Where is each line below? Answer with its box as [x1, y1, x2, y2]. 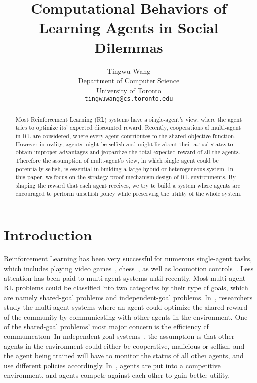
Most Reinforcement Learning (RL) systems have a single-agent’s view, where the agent [15, 115, 242, 123]
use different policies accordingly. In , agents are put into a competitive [4, 360, 221, 370]
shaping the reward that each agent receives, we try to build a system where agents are [15, 181, 241, 189]
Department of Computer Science [78, 75, 180, 86]
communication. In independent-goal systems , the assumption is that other [4, 331, 235, 341]
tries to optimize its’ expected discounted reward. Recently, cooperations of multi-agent [15, 123, 241, 132]
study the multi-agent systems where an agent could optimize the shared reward [4, 302, 248, 312]
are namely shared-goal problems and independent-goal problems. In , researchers [4, 292, 253, 302]
